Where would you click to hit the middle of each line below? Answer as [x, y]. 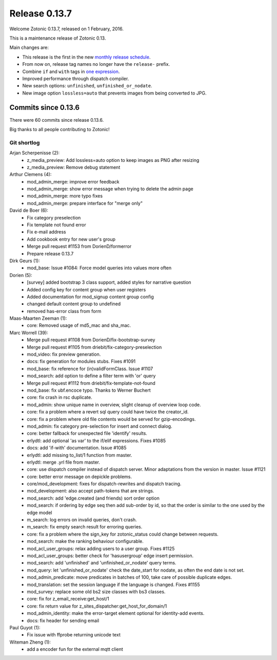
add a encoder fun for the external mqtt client [75, 649]
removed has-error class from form [64, 311]
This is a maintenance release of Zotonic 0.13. [58, 38]
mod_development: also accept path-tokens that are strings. [91, 491]
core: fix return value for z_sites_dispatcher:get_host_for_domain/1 [97, 606]
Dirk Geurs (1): [25, 261]
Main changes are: [29, 48]
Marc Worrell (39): [29, 333]
